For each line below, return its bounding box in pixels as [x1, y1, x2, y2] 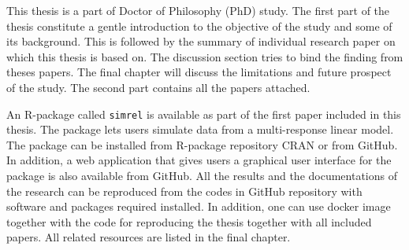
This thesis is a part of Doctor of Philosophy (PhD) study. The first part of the [6, 2, 390, 18]
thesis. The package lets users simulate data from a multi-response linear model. [6, 121, 394, 138]
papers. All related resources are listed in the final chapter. [6, 229, 291, 245]
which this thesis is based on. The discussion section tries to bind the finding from [6, 48, 403, 64]
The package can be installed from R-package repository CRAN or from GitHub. [6, 136, 398, 153]
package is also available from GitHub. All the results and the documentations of [6, 167, 398, 183]
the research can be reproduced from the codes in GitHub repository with [6, 182, 363, 199]
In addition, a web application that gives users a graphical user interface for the [6, 152, 392, 168]
